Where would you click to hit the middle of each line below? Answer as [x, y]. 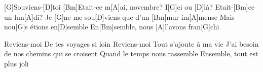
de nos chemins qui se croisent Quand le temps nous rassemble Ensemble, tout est [131, 53]
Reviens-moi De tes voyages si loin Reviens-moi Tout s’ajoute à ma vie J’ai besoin [131, 43]
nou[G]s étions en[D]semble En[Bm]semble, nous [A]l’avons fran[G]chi [112, 27]
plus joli [16, 63]
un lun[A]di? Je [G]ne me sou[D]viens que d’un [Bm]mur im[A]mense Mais [119, 16]
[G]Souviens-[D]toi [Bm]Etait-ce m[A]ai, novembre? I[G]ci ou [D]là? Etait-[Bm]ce [129, 7]
